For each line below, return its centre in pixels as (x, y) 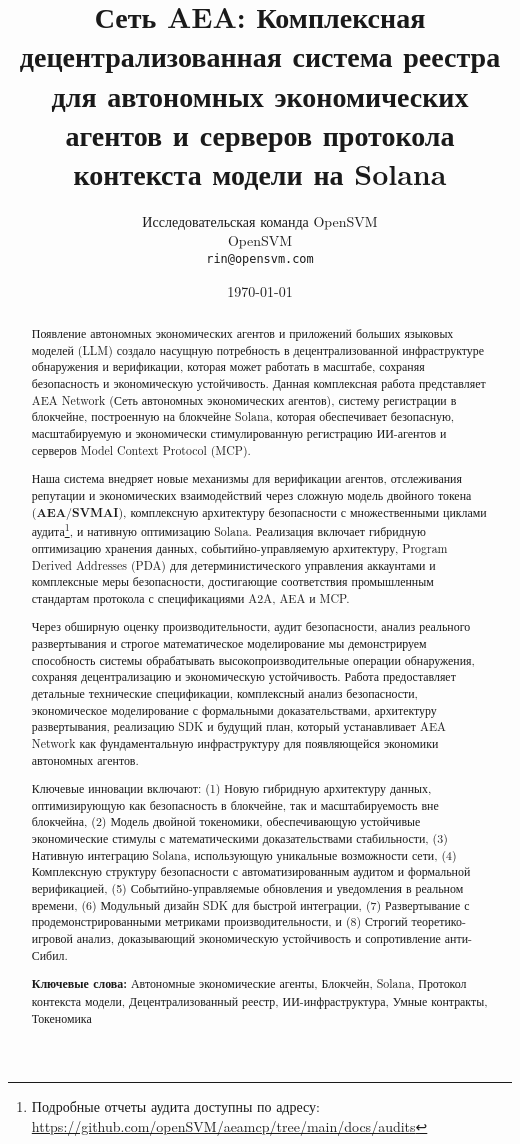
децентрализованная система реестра (260, 55)
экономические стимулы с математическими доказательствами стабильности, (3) (239, 838)
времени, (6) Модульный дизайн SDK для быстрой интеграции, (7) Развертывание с (250, 904)
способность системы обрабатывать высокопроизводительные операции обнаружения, (253, 659)
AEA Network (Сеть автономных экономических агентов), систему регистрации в (244, 399)
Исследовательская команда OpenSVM (260, 220)
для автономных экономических (260, 94)
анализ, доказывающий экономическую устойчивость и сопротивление (258, 938)
